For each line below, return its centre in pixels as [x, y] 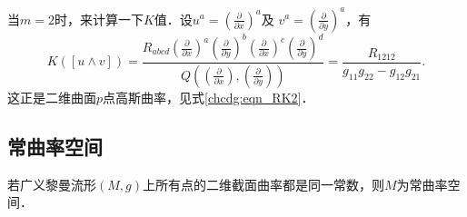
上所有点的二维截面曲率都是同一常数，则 [263, 184]
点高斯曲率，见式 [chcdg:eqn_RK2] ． [209, 97]
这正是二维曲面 [52, 97]
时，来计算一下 [99, 19]
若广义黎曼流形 [52, 184]
